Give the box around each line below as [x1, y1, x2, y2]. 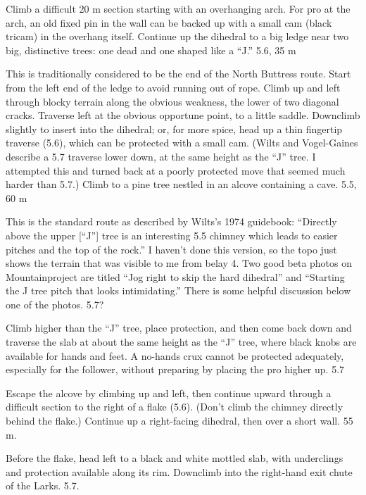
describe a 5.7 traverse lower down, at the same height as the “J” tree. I [6, 149, 316, 163]
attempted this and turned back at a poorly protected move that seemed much [6, 163, 346, 177]
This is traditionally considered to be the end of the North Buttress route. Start [6, 66, 351, 81]
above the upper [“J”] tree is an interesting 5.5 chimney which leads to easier [6, 227, 338, 242]
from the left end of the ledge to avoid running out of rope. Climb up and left [6, 80, 341, 94]
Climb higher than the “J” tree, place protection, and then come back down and [6, 320, 352, 335]
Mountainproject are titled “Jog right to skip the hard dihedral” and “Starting [6, 269, 345, 284]
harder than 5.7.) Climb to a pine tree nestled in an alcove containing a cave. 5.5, [6, 177, 357, 192]
